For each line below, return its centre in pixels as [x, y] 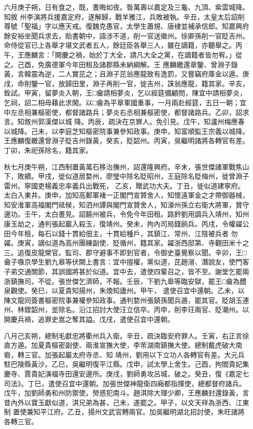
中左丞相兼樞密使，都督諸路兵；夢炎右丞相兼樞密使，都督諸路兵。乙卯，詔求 [126, 112]
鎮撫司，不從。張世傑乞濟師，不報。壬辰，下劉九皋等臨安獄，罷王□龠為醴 [128, 281]
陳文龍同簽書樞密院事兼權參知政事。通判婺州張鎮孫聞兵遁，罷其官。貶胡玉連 [126, 300]
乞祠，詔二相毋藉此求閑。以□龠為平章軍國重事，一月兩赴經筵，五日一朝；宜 [125, 102]
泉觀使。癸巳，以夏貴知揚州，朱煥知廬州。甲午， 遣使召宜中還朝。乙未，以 [124, 290]
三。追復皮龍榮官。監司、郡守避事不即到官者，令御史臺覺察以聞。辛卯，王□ [125, 252]
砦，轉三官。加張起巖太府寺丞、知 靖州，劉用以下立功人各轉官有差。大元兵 [124, 354]
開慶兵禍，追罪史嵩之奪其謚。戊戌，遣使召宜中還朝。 [89, 319]
